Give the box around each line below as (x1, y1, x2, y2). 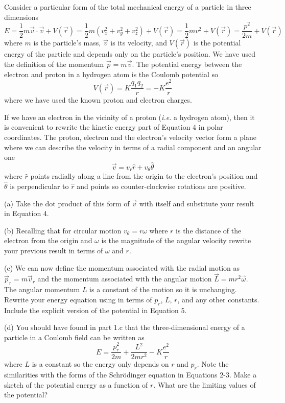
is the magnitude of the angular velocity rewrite (101, 235, 251, 246)
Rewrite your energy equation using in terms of (4, 294, 152, 304)
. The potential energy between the (132, 58, 242, 69)
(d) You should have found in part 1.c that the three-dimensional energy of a (4, 322, 245, 333)
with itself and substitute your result (139, 198, 254, 208)
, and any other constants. (177, 294, 259, 304)
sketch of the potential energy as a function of (4, 379, 148, 390)
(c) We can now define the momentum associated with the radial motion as (4, 262, 240, 273)
